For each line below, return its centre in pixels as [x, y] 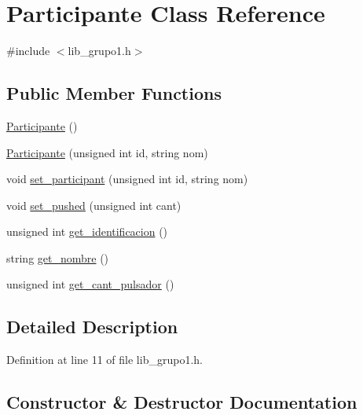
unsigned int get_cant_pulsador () [90, 284]
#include [28, 51]
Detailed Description [92, 327]
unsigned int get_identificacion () [87, 231]
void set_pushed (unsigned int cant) [94, 205]
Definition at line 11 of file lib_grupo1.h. [104, 360]
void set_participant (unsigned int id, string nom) [127, 179]
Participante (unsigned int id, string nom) [107, 152]
